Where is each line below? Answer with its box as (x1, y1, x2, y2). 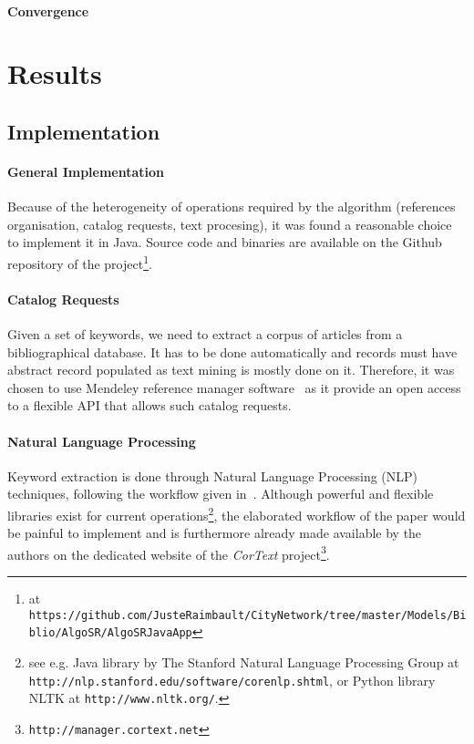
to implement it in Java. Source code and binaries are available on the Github (7, 232, 442, 252)
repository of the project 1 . (7, 251, 152, 273)
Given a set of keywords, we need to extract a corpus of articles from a (7, 324, 403, 343)
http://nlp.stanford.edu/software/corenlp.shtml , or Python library (28, 670, 436, 689)
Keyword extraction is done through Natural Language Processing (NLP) (7, 466, 418, 485)
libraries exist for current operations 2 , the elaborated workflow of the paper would (7, 502, 466, 524)
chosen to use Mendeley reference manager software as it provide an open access (7, 377, 461, 397)
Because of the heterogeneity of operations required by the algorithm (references (7, 197, 456, 216)
